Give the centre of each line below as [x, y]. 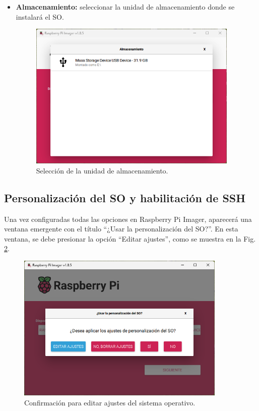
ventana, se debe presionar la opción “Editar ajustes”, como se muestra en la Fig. [130, 238]
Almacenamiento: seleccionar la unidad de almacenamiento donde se [125, 7]
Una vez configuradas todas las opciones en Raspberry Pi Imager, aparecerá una [128, 219]
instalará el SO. [40, 16]
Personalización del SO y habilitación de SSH [125, 197]
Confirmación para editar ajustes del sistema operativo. [110, 402]
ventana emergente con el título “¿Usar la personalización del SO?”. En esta [121, 229]
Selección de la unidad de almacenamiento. [102, 170]
